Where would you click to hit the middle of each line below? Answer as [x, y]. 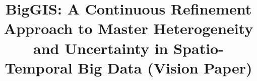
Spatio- [199, 48]
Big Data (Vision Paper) [165, 67]
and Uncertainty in [101, 48]
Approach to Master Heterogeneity [128, 28]
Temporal [39, 67]
